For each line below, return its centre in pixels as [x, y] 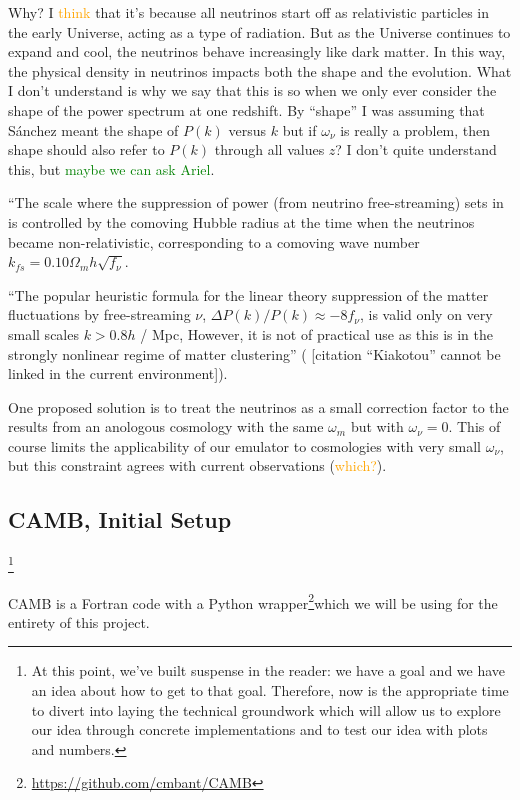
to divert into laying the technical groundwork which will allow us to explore [266, 709]
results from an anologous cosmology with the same [166, 426]
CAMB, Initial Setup [120, 519]
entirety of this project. [79, 621]
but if [299, 129]
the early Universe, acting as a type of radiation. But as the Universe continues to [259, 31]
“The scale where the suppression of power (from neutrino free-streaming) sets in [256, 202]
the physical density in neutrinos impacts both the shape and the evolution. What [260, 70]
